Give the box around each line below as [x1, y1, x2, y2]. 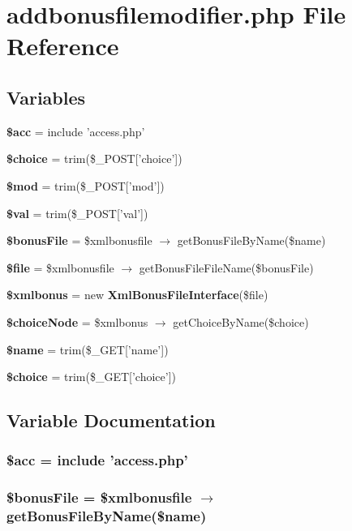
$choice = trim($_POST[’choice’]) [6, 150, 182, 167]
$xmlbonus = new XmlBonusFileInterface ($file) [6, 286, 268, 303]
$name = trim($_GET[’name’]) [6, 340, 169, 358]
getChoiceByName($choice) [173, 313, 309, 330]
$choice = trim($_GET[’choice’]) [6, 368, 176, 385]
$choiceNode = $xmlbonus [6, 313, 148, 330]
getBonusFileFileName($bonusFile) [139, 259, 314, 276]
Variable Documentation [6, 408, 216, 433]
